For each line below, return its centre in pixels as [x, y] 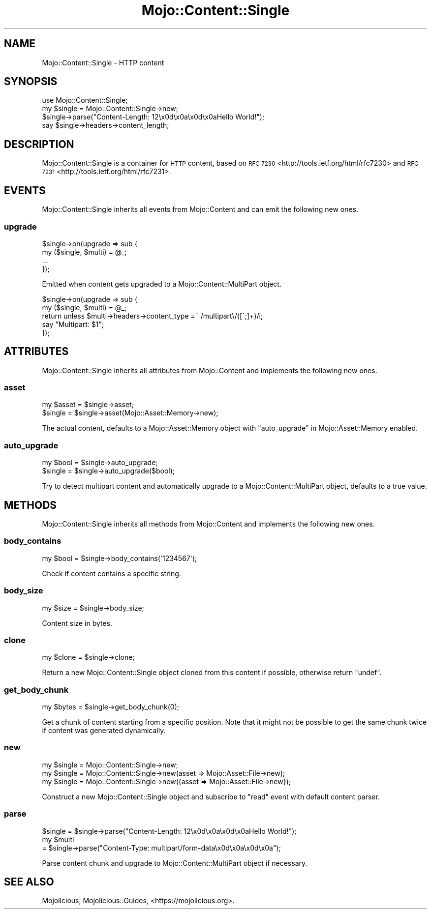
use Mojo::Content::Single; [85, 100]
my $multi [58, 839]
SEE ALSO [29, 882]
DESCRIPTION [39, 144]
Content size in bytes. [77, 623]
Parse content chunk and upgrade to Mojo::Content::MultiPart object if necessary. [175, 863]
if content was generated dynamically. [104, 731]
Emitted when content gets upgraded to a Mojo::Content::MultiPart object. [162, 284]
